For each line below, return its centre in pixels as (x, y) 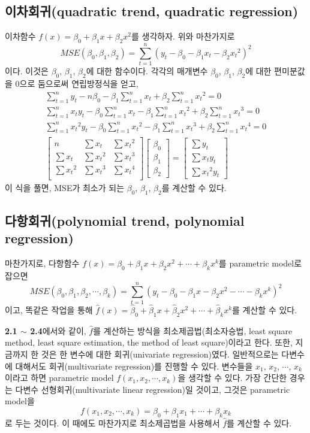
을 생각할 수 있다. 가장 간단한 (232, 378)
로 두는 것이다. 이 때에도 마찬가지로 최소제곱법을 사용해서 (112, 423)
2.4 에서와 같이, (58, 330)
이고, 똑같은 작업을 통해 (49, 310)
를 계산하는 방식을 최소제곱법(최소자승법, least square (193, 330)
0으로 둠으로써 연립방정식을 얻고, (77, 83)
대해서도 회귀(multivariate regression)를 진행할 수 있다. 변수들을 (134, 366)
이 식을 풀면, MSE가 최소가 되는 (65, 187)
